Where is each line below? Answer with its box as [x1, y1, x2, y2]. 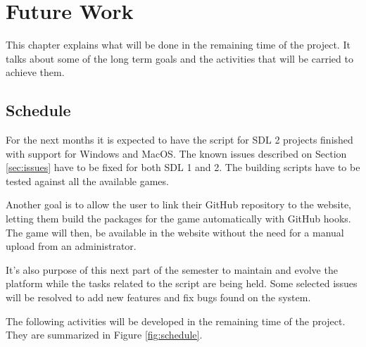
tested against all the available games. [6, 173, 169, 188]
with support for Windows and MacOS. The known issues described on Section [6, 146, 347, 160]
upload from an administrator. [6, 239, 137, 253]
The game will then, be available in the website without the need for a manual [6, 225, 344, 239]
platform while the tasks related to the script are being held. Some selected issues [6, 276, 358, 291]
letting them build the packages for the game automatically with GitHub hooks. [6, 211, 351, 226]
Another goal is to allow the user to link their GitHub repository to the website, [6, 197, 351, 212]
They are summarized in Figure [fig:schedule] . [6, 327, 203, 342]
